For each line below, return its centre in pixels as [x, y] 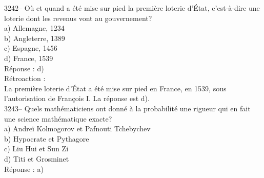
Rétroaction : [25, 78]
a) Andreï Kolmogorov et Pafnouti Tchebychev [77, 128]
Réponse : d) [24, 68]
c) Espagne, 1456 [31, 48]
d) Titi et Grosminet [37, 158]
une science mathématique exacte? [58, 118]
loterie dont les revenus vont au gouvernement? [78, 18]
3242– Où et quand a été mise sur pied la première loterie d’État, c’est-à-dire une [132, 8]
